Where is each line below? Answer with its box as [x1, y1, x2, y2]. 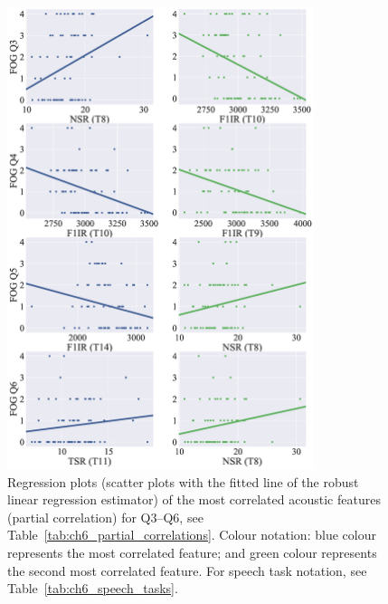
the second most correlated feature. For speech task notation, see [7, 561, 367, 580]
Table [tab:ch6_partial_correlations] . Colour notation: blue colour [7, 525, 376, 544]
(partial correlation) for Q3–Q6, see [7, 507, 203, 526]
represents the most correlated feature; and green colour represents [7, 542, 377, 561]
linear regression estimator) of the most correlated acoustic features [7, 490, 381, 509]
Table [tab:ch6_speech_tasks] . [7, 579, 178, 598]
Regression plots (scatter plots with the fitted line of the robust [7, 472, 359, 491]
